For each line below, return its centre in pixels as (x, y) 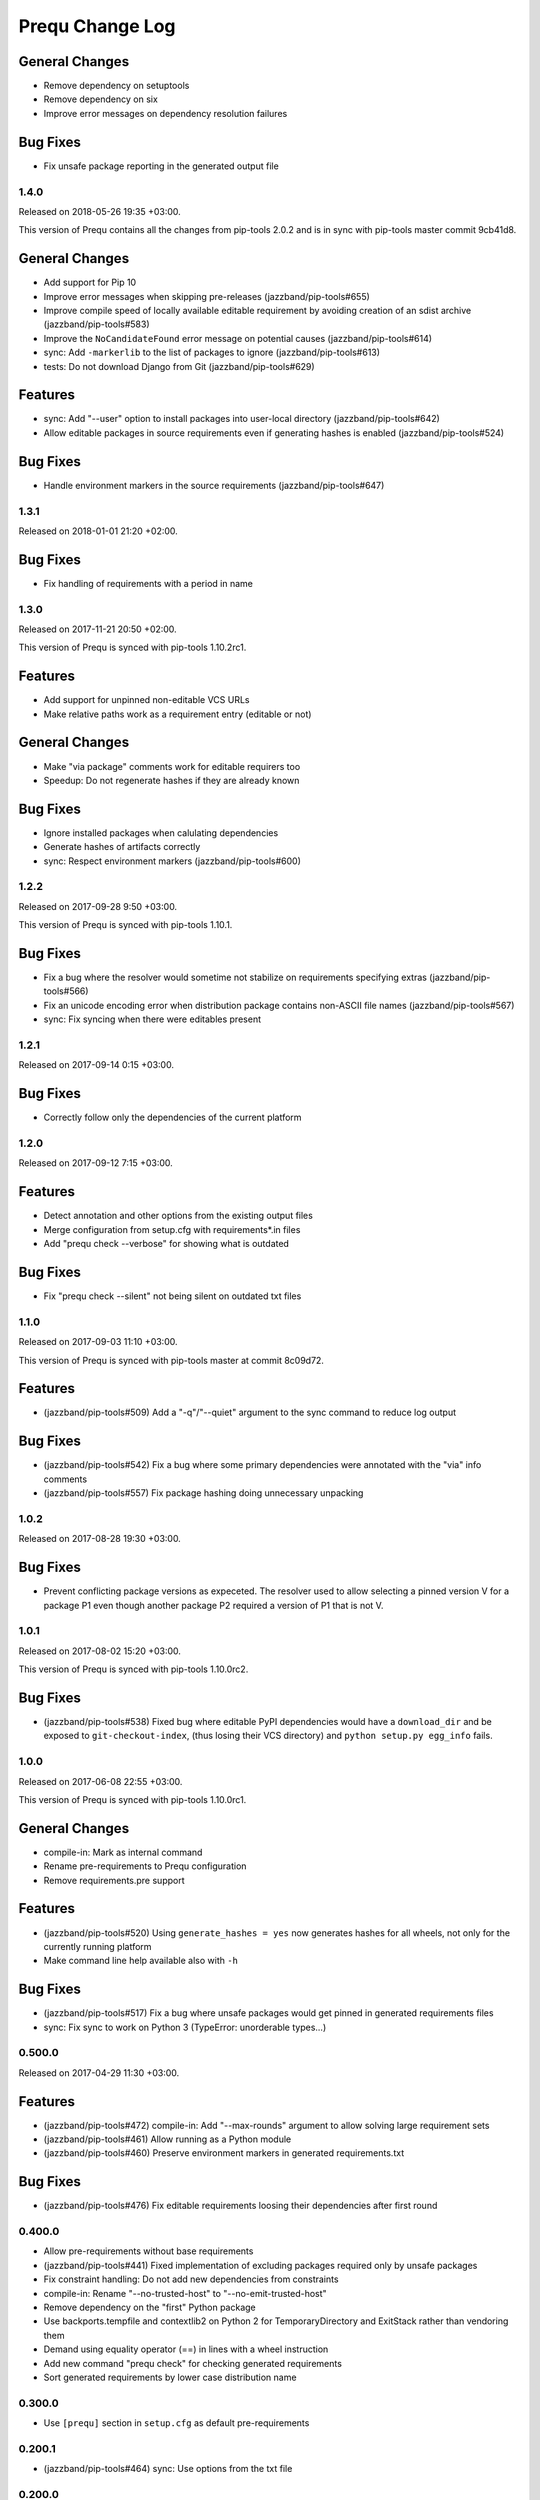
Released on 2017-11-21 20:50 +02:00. (97, 629)
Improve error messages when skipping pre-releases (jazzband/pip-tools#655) (206, 296)
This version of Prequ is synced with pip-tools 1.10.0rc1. (132, 1799)
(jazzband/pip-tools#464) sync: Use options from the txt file (168, 2469)
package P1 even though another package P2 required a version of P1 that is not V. (213, 1605)
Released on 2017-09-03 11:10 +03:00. (98, 1342)
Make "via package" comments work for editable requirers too (172, 766)
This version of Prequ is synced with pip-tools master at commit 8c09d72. (171, 1360)
